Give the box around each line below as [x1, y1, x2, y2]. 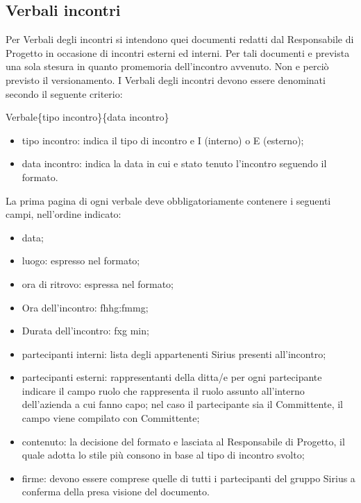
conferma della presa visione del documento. [22, 484, 210, 499]
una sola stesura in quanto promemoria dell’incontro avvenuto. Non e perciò [6, 59, 329, 74]
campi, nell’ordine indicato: [6, 207, 121, 221]
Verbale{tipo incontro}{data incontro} [6, 110, 169, 124]
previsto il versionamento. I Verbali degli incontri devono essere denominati [6, 72, 326, 87]
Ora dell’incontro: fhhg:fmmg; [22, 300, 149, 314]
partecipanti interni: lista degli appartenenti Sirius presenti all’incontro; [22, 346, 326, 361]
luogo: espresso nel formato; [22, 253, 140, 268]
